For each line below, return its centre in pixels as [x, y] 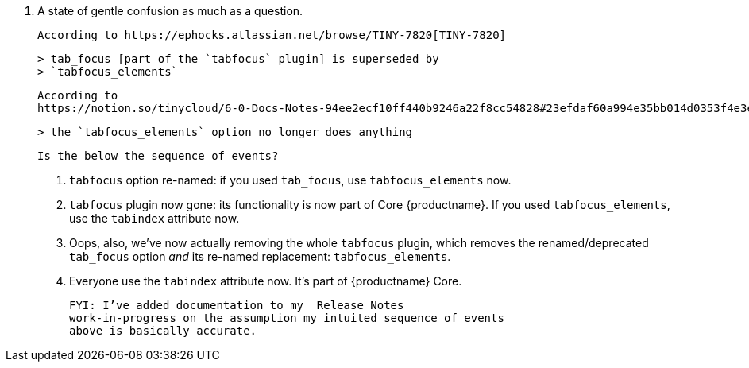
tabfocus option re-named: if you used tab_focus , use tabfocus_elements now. [290, 180]
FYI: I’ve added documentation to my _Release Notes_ [240, 305]
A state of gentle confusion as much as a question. [170, 11]
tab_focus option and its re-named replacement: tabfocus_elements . [260, 256]
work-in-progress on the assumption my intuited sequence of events [287, 318]
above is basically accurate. [163, 331]
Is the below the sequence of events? [158, 156]
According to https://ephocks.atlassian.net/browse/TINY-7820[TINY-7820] [272, 35]
